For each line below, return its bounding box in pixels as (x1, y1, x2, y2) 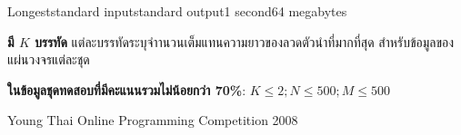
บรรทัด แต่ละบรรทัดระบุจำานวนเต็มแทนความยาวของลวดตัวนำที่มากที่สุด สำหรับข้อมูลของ (35, 32, 455, 51)
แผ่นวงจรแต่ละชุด (7, 50, 90, 69)
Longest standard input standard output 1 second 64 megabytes (7, 2, 347, 20)
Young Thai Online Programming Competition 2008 (7, 111, 298, 130)
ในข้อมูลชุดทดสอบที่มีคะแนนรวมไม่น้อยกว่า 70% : (7, 80, 246, 99)
